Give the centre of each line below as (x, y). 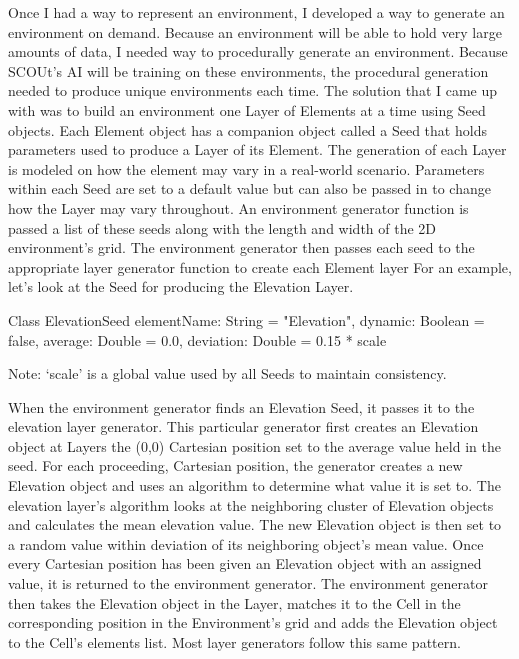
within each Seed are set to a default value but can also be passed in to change (249, 188)
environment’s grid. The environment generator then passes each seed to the (241, 247)
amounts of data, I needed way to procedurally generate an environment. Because (258, 51)
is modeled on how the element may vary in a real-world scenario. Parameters (246, 168)
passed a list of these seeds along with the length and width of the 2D (222, 227)
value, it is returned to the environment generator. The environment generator (248, 583)
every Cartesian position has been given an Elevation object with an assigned (245, 563)
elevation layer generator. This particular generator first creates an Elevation (243, 426)
